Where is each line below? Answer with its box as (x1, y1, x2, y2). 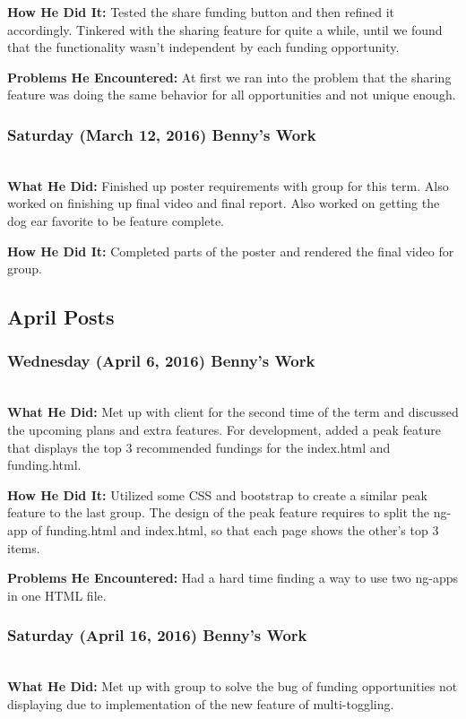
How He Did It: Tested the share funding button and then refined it (7, 3, 394, 21)
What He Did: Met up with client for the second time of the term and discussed (7, 403, 459, 421)
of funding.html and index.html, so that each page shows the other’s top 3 (31, 520, 439, 539)
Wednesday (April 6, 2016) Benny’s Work (7, 350, 315, 372)
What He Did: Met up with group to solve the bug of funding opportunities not (7, 677, 458, 696)
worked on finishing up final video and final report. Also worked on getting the (7, 194, 440, 212)
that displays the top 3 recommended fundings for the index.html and (7, 437, 391, 456)
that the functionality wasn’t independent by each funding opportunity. (7, 38, 400, 56)
